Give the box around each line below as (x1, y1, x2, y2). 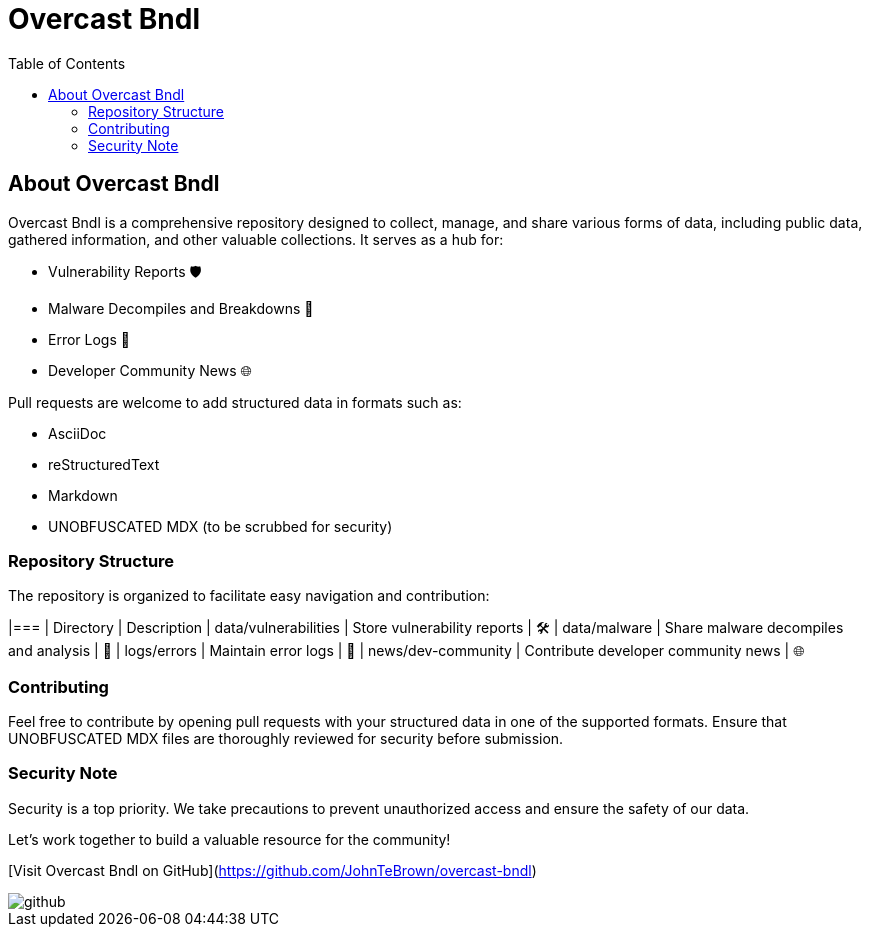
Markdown (48, 486, 118, 504)
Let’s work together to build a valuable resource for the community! (8, 830, 451, 848)
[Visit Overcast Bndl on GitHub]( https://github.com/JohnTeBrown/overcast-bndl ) (8, 861, 537, 879)
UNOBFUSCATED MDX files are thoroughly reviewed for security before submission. (8, 730, 564, 748)
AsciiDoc (48, 424, 107, 442)
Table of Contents (8, 54, 126, 72)
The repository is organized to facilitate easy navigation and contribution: (8, 587, 490, 605)
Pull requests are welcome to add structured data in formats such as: (8, 393, 462, 411)
